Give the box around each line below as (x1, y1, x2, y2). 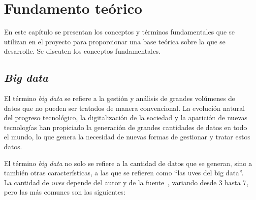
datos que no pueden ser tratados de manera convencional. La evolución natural (4, 102, 245, 113)
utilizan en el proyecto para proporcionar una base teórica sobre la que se (4, 36, 225, 46)
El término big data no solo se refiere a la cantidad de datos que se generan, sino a (4, 158, 253, 168)
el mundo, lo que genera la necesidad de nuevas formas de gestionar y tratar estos (4, 132, 250, 142)
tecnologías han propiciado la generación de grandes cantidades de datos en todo (4, 122, 247, 132)
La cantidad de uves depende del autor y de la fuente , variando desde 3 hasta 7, (4, 177, 249, 187)
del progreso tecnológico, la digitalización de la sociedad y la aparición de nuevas (4, 112, 248, 123)
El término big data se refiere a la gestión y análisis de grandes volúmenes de (4, 93, 235, 103)
